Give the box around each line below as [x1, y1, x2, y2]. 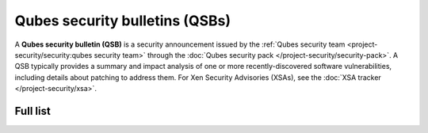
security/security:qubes [14, 50, 93, 59]
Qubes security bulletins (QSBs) [14, 12, 231, 29]
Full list [14, 104, 51, 118]
